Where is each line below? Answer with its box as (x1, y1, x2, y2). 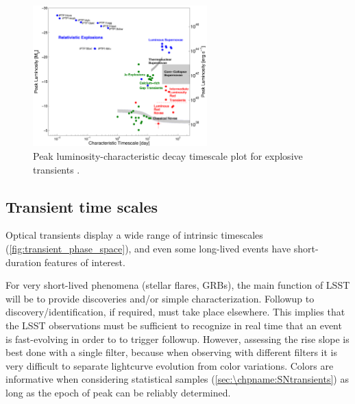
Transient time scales (5, 195, 158, 217)
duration (5, 254, 42, 269)
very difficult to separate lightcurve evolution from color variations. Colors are (5, 358, 334, 372)
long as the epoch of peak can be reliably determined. (5, 385, 231, 399)
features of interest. (44, 254, 125, 269)
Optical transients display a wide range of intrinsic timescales (5, 228, 263, 242)
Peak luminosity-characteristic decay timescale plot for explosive (33, 149, 303, 163)
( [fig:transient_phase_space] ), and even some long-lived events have (5, 241, 291, 256)
